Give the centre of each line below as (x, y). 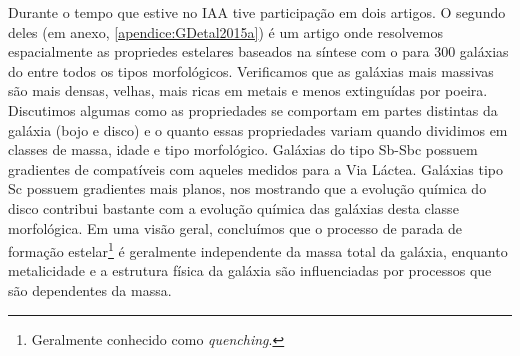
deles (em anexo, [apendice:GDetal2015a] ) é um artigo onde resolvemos (225, 31)
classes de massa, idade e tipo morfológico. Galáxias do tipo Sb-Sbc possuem (243, 149)
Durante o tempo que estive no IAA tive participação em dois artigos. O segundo (257, 12)
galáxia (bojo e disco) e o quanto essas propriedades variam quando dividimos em (258, 129)
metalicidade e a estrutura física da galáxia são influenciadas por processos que (250, 270)
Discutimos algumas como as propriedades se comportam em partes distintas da (253, 109)
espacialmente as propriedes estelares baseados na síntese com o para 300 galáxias (258, 51)
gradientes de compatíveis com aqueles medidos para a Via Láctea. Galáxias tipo (255, 168)
